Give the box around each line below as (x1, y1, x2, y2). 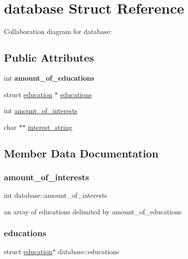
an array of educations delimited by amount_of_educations (4, 206, 182, 216)
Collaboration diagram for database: (4, 26, 112, 36)
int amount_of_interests (4, 105, 78, 116)
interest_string (28, 121, 72, 132)
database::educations (58, 246, 120, 256)
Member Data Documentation (4, 145, 159, 160)
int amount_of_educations (4, 72, 95, 83)
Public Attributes (4, 50, 94, 65)
